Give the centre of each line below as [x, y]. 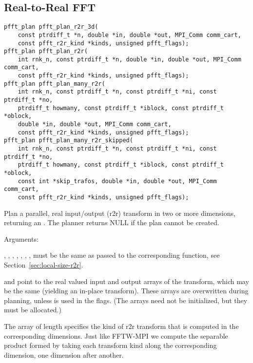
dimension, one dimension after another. [64, 354]
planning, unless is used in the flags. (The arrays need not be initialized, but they [126, 300]
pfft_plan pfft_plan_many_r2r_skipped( [68, 141]
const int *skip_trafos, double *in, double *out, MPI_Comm [117, 181]
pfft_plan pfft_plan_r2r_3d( [51, 27]
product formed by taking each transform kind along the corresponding [110, 345]
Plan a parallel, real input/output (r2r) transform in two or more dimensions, [120, 213]
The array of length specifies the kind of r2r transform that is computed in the [121, 326]
